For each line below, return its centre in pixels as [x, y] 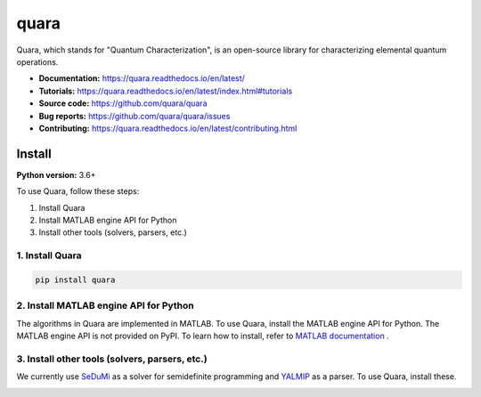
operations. [37, 61]
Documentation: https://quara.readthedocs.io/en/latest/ [142, 78]
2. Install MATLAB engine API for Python [106, 305]
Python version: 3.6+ [56, 174]
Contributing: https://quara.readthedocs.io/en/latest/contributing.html [168, 128]
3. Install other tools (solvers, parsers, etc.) [112, 359]
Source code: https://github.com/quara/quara [123, 103]
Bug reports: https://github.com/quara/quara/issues [135, 116]
